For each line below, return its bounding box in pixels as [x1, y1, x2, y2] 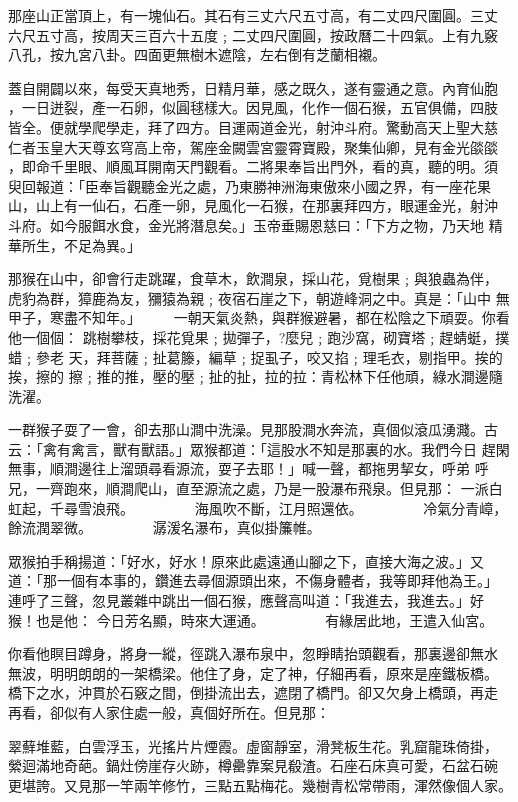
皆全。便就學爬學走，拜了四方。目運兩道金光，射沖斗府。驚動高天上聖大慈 [8, 116, 498, 137]
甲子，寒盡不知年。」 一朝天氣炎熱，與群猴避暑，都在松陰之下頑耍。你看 [8, 307, 510, 328]
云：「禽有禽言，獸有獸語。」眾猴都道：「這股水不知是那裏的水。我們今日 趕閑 [8, 438, 510, 459]
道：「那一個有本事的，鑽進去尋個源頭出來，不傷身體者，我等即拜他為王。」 [8, 570, 498, 591]
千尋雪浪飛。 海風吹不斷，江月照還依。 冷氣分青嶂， [49, 497, 508, 518]
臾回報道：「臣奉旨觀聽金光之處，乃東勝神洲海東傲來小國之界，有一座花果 [8, 175, 491, 196]
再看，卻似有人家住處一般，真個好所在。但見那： [8, 702, 330, 722]
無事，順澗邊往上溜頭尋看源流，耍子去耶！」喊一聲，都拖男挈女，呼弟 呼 [8, 458, 489, 479]
